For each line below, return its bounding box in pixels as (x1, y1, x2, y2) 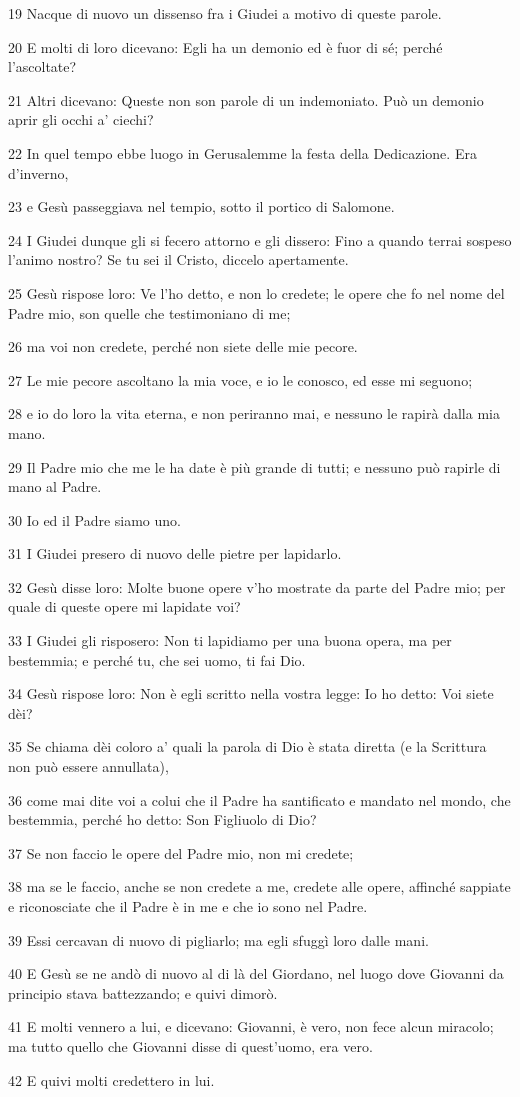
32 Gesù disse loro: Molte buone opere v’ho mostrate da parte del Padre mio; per (8, 576, 506, 597)
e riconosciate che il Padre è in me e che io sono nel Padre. (8, 896, 368, 916)
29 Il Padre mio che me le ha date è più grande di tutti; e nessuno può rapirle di (8, 456, 501, 477)
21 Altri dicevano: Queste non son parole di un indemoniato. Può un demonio (8, 89, 484, 110)
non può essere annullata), (8, 756, 169, 777)
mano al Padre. (8, 476, 102, 497)
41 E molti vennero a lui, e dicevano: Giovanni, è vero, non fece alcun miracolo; (8, 1016, 494, 1037)
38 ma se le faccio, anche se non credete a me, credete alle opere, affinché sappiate (8, 876, 511, 897)
